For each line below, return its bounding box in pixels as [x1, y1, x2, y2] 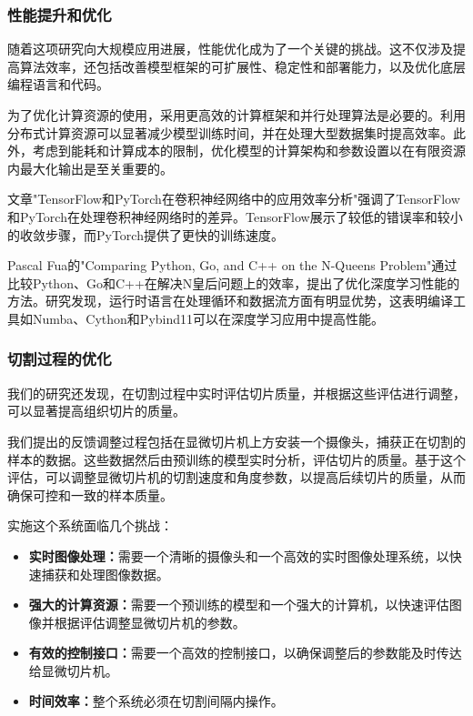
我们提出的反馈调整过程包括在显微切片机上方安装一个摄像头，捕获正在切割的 [7, 431, 466, 450]
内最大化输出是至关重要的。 [7, 158, 173, 177]
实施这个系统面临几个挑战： [7, 516, 173, 535]
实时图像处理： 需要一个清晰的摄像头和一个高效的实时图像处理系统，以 [28, 546, 449, 565]
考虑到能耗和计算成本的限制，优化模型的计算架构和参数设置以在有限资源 [32, 141, 466, 160]
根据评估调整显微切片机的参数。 [54, 612, 246, 631]
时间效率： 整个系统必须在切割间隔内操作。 [28, 691, 284, 711]
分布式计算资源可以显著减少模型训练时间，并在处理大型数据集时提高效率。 [7, 123, 453, 142]
